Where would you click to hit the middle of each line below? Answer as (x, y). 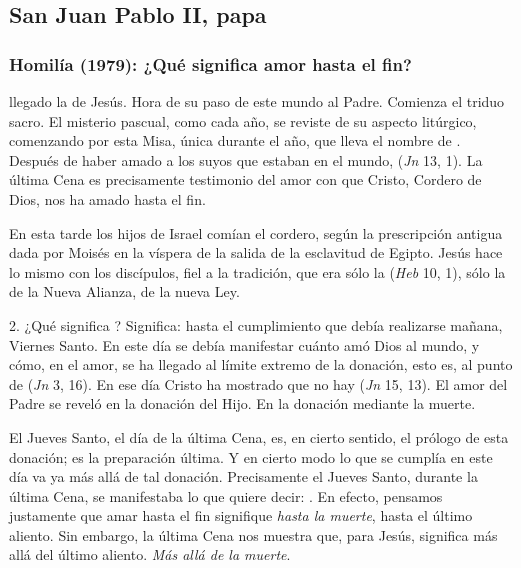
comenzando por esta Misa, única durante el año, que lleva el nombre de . (235, 140)
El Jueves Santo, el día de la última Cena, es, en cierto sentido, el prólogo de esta (259, 436)
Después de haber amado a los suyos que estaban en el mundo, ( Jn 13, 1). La (246, 159)
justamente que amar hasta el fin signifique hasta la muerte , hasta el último (241, 515)
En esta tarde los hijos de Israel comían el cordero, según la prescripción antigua (256, 232)
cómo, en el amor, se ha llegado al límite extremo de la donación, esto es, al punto (261, 364)
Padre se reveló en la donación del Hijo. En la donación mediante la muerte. (242, 403)
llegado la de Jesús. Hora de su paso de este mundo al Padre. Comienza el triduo (257, 101)
